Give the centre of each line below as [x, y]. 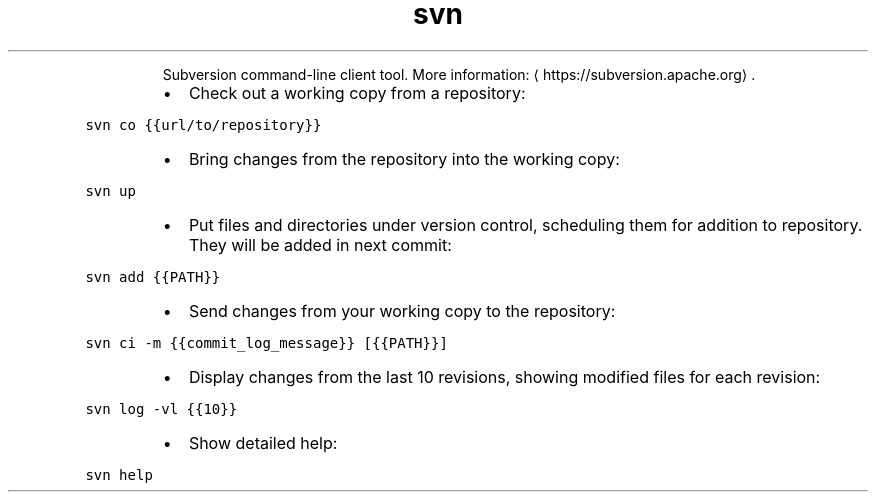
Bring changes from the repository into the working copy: [404, 158]
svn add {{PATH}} [153, 276]
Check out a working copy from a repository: [357, 92]
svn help [119, 474]
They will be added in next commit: [320, 244]
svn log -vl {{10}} [161, 408]
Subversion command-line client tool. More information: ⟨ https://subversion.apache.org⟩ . [459, 74]
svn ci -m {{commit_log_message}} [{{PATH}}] [266, 342]
